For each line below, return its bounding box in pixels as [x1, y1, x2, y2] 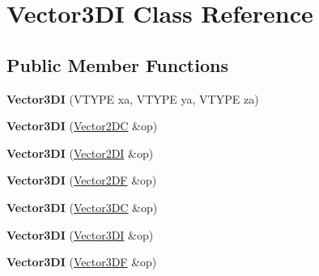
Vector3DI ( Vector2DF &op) [6, 172, 157, 189]
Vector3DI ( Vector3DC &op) [6, 198, 158, 215]
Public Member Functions [6, 52, 228, 77]
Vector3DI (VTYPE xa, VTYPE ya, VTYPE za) [6, 90, 259, 107]
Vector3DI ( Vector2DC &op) [6, 117, 158, 134]
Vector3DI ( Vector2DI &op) [6, 144, 154, 161]
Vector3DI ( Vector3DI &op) [6, 226, 154, 243]
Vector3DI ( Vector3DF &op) [6, 253, 157, 270]
